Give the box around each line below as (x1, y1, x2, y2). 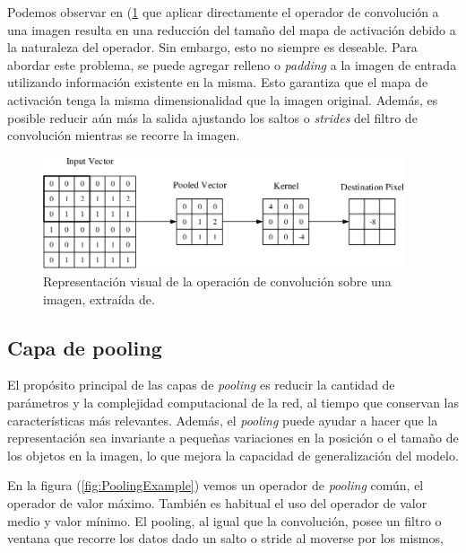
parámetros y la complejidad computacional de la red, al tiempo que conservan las (7, 393, 459, 412)
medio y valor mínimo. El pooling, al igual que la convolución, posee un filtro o (7, 511, 442, 530)
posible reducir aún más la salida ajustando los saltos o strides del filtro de (7, 108, 418, 127)
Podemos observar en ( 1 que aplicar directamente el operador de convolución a (7, 3, 439, 21)
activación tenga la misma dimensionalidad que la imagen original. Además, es (7, 90, 438, 109)
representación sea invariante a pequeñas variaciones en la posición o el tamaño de (7, 428, 459, 447)
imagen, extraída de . (43, 289, 155, 308)
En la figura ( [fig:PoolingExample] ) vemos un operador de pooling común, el (7, 476, 424, 495)
